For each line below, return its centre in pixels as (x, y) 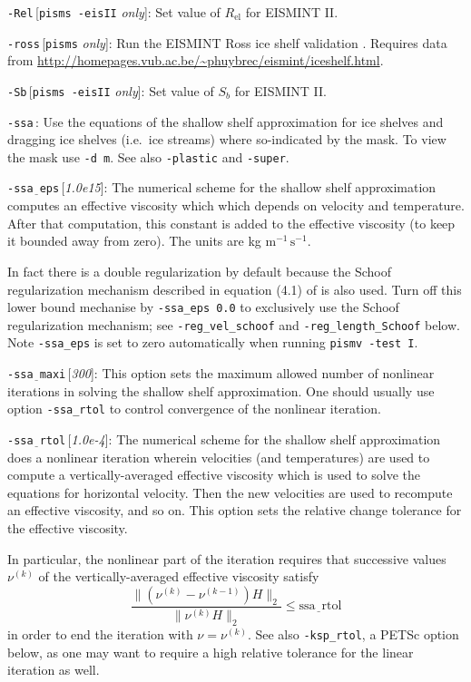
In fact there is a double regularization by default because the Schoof (200, 271)
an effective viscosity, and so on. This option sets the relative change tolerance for (235, 510)
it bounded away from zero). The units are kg (134, 241)
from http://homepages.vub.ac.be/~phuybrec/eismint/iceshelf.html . (196, 60)
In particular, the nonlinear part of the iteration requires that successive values (227, 558)
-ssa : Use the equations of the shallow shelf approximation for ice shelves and (226, 121)
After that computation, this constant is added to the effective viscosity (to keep (231, 223)
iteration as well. (54, 670)
